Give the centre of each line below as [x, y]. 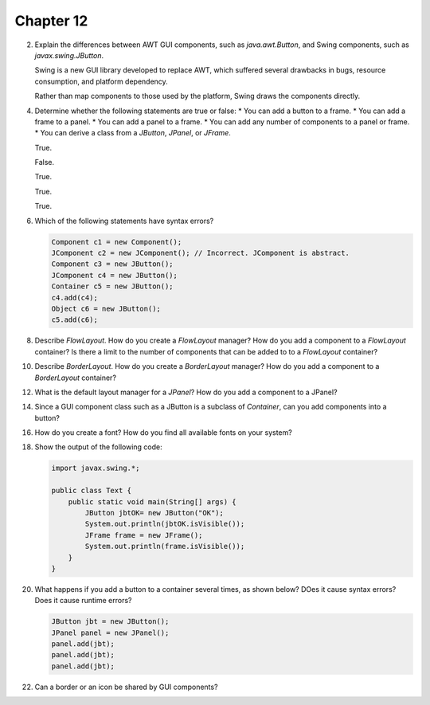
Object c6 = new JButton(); [106, 308]
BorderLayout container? [76, 378]
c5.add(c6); [75, 320]
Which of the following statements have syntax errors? [124, 221]
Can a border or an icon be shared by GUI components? [126, 687]
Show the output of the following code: [98, 447]
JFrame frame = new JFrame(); [144, 535]
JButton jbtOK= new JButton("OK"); [154, 513]
